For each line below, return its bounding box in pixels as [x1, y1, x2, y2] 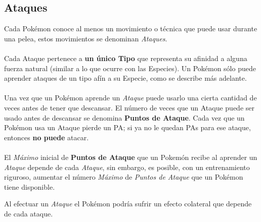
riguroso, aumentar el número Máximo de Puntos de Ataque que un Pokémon [4, 172, 243, 182]
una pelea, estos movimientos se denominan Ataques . [4, 33, 167, 43]
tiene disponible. [4, 181, 55, 192]
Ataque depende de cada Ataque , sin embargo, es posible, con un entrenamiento [4, 161, 250, 172]
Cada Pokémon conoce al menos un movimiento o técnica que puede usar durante [4, 23, 257, 34]
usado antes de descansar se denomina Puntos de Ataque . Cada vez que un [4, 112, 245, 123]
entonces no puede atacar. [4, 132, 89, 142]
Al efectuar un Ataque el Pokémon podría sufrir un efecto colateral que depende [4, 198, 252, 209]
